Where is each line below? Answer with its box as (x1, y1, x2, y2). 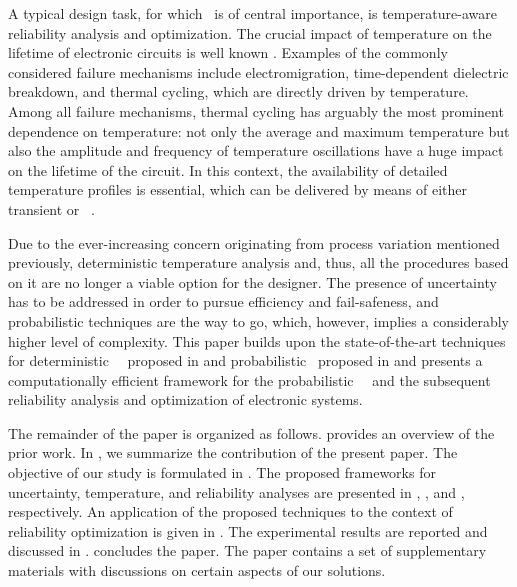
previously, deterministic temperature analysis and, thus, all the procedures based (8, 252, 509, 273)
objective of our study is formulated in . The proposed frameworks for (8, 462, 436, 483)
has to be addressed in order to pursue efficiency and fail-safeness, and (8, 291, 439, 312)
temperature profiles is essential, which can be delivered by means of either (8, 179, 468, 200)
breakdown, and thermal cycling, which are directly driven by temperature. (8, 81, 469, 102)
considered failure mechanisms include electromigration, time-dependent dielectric (8, 61, 509, 82)
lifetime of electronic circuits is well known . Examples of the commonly (8, 42, 448, 63)
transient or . (8, 198, 95, 219)
